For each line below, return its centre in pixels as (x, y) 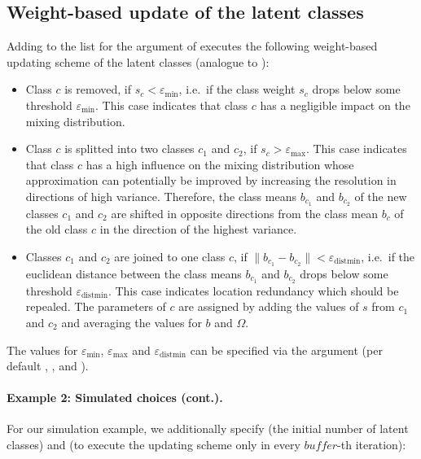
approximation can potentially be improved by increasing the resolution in (211, 180)
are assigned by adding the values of (269, 306)
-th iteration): (372, 445)
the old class (57, 229)
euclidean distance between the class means (134, 273)
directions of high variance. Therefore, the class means (161, 196)
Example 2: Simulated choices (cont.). (115, 398)
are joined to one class (170, 256)
